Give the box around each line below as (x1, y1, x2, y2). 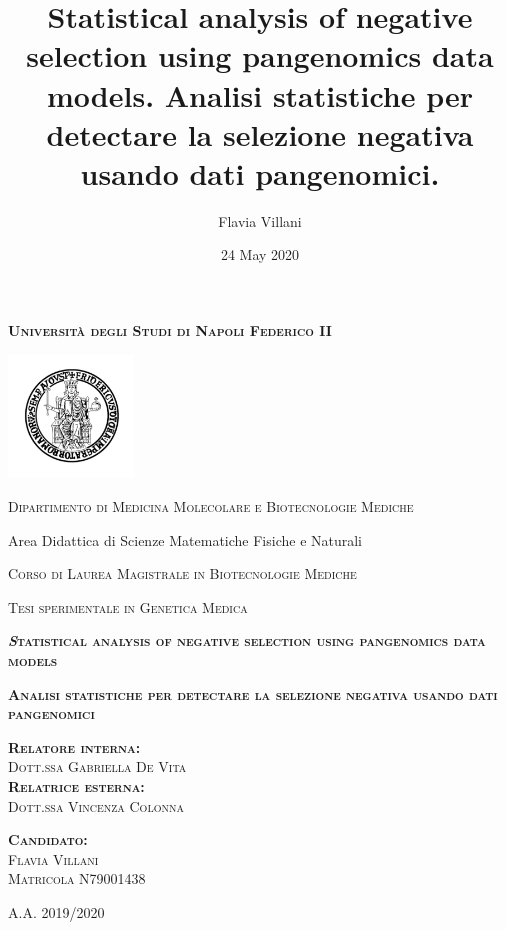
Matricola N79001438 (8, 868, 146, 889)
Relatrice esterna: (8, 775, 145, 796)
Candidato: (8, 829, 88, 850)
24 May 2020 (220, 244, 300, 265)
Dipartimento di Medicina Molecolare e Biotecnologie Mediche (8, 496, 414, 517)
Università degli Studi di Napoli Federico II (8, 320, 332, 341)
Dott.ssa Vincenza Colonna (8, 795, 184, 816)
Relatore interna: (8, 736, 141, 757)
